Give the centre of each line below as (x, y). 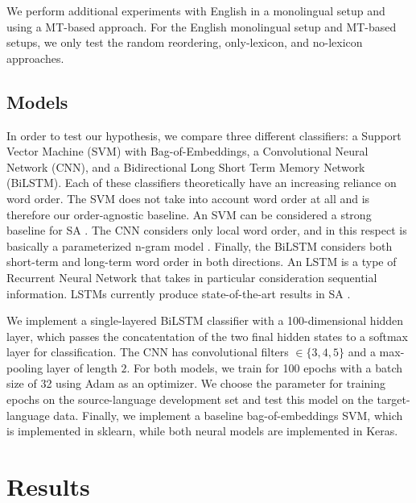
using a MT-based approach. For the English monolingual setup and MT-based (202, 26)
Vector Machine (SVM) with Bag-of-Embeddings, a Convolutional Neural (187, 151)
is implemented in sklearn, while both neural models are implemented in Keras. (202, 431)
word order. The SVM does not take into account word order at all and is (188, 198)
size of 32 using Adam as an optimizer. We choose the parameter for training (196, 383)
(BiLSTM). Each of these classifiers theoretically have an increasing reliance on (202, 183)
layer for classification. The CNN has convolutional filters (148, 352)
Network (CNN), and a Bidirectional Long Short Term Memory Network (186, 166)
